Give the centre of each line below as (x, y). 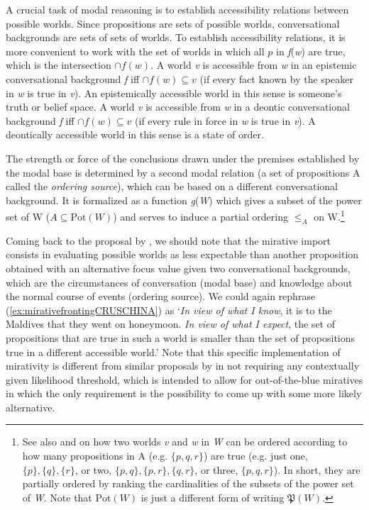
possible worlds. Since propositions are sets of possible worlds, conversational (173, 23)
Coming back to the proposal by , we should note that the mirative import (168, 240)
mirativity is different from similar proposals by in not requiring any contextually (183, 366)
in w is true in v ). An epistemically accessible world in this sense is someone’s (174, 93)
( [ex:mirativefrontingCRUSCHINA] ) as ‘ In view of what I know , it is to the (169, 310)
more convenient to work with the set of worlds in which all (135, 51)
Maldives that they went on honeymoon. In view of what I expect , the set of (170, 324)
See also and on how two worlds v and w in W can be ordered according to (185, 442)
